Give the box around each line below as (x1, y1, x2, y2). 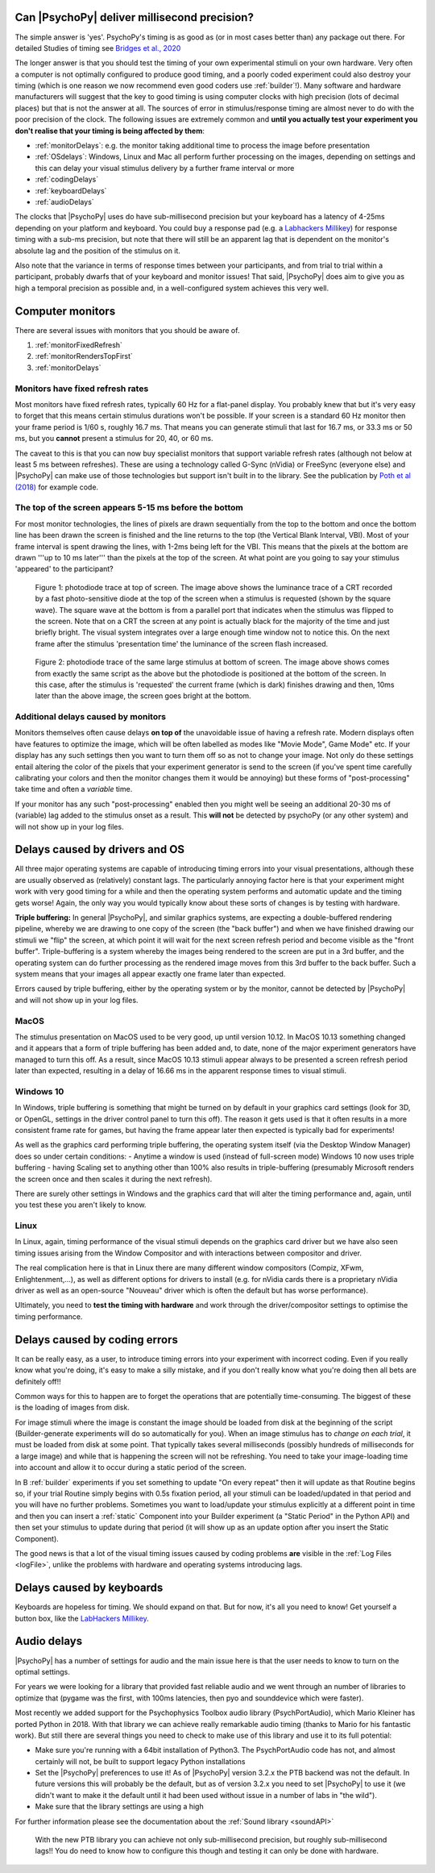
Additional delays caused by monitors (14, 711, 167, 722)
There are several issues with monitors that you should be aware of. (14, 325, 240, 335)
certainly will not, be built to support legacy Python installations (35, 1756, 246, 1766)
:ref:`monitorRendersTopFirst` (35, 352, 133, 361)
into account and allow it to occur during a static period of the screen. (14, 1463, 247, 1472)
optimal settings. (14, 1667, 70, 1676)
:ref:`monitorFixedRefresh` (35, 340, 122, 350)
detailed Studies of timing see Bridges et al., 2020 (14, 43, 181, 52)
